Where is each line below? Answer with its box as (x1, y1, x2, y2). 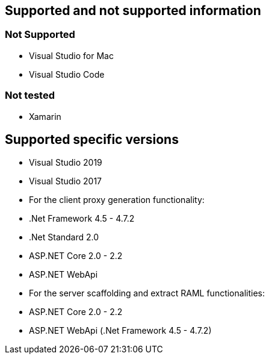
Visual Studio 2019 (29, 157, 102, 168)
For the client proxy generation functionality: (29, 195, 205, 205)
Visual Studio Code (29, 69, 105, 80)
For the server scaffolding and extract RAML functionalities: (29, 288, 265, 299)
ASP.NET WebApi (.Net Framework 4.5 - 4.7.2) (29, 325, 212, 336)
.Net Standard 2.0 (29, 232, 99, 243)
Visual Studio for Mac (29, 50, 114, 61)
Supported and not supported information (5, 3, 261, 18)
